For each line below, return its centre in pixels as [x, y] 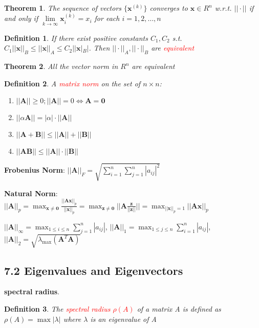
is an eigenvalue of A [123, 319]
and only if [21, 18]
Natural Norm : [31, 193]
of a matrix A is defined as [179, 309]
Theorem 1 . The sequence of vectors [63, 8]
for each [107, 18]
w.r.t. [223, 8]
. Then [99, 48]
